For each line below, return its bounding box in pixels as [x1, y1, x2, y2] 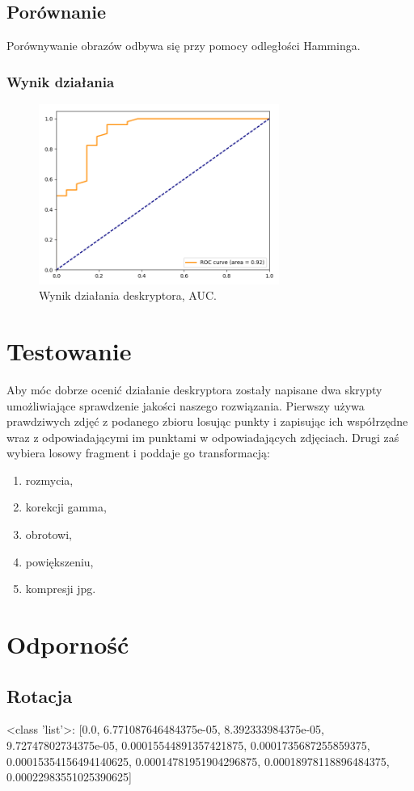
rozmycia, [25, 471, 74, 488]
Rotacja [6, 683, 73, 708]
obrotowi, [25, 526, 73, 543]
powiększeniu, [25, 553, 94, 570]
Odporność [6, 628, 129, 661]
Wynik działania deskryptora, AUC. [39, 287, 217, 304]
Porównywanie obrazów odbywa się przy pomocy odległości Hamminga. [6, 37, 361, 54]
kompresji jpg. [25, 580, 96, 597]
